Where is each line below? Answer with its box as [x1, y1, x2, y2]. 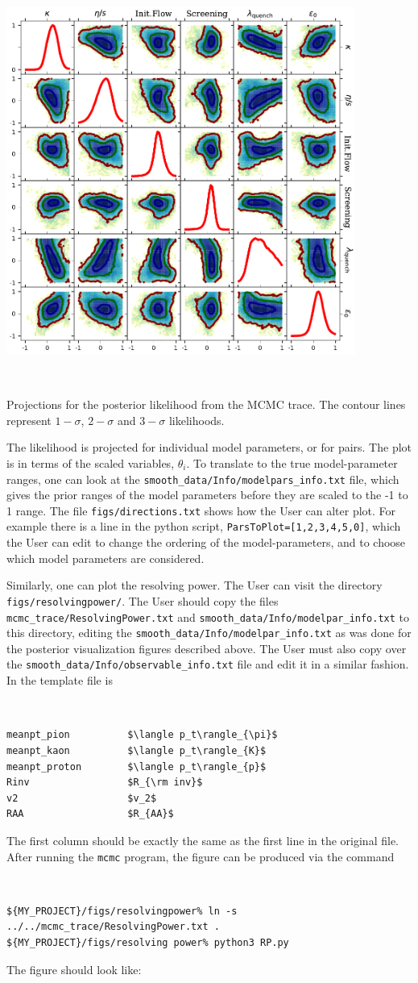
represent [6, 411, 52, 428]
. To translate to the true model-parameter [186, 454, 398, 471]
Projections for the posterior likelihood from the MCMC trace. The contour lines [6, 396, 406, 413]
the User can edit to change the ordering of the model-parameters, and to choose [6, 534, 406, 551]
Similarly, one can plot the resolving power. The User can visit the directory [6, 577, 383, 594]
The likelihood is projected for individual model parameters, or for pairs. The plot [6, 439, 412, 456]
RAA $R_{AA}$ [6, 808, 174, 820]
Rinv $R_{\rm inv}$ [6, 777, 203, 789]
